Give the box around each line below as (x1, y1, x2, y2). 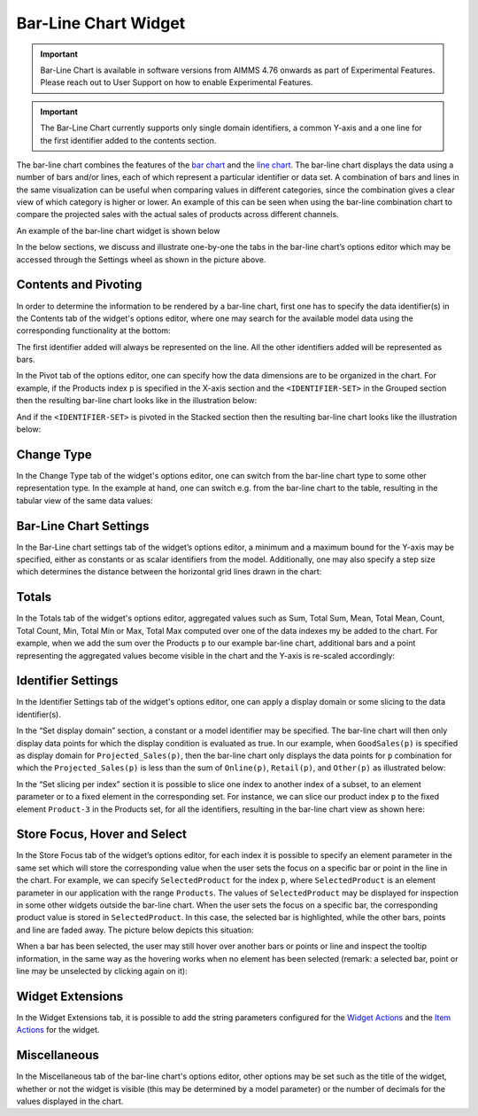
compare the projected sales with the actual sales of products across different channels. (16, 209, 340, 220)
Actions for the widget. (16, 1025, 100, 1035)
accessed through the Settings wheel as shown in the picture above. (16, 254, 266, 265)
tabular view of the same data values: (16, 495, 154, 505)
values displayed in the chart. (16, 1096, 124, 1106)
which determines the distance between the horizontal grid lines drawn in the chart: (16, 566, 322, 577)
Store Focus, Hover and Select (16, 827, 188, 842)
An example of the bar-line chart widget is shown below (16, 225, 220, 236)
